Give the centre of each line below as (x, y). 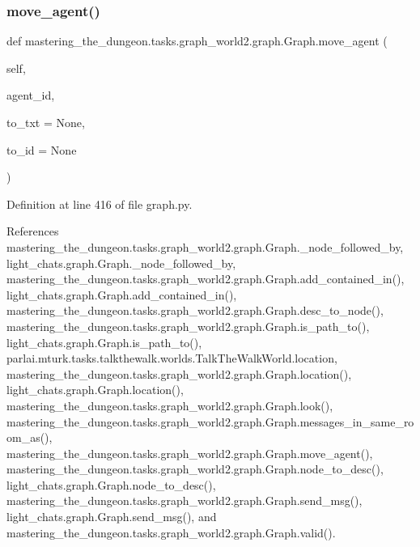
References (33, 231)
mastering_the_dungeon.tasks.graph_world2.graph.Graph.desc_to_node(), (195, 310)
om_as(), (30, 437)
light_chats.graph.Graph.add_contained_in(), (122, 294)
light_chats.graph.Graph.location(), (95, 390)
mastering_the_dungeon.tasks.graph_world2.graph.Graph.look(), (170, 405)
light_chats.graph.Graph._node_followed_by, (121, 263)
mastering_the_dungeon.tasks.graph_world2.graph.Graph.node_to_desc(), (195, 469)
